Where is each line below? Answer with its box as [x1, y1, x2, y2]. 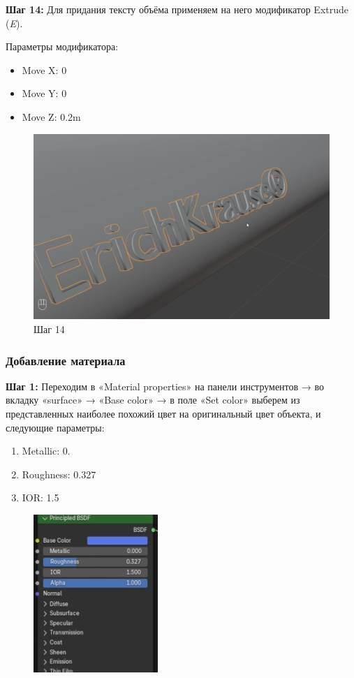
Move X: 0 [22, 62, 67, 77]
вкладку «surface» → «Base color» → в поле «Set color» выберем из [6, 392, 300, 407]
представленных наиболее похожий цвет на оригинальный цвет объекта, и [6, 406, 321, 420]
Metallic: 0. [22, 443, 71, 458]
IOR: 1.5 [22, 490, 59, 505]
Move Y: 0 [22, 86, 67, 101]
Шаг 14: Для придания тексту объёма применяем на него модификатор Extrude [6, 2, 349, 16]
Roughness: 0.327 [22, 466, 96, 481]
